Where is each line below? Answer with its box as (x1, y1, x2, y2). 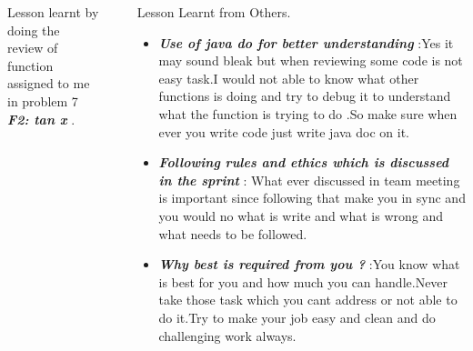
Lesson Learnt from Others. (136, 3, 291, 21)
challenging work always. (158, 326, 297, 345)
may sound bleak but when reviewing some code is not (158, 51, 463, 70)
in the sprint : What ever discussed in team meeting (158, 170, 460, 189)
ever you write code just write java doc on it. (158, 122, 410, 141)
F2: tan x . (7, 109, 75, 128)
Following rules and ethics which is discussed (158, 153, 449, 172)
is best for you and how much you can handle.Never (158, 272, 448, 291)
